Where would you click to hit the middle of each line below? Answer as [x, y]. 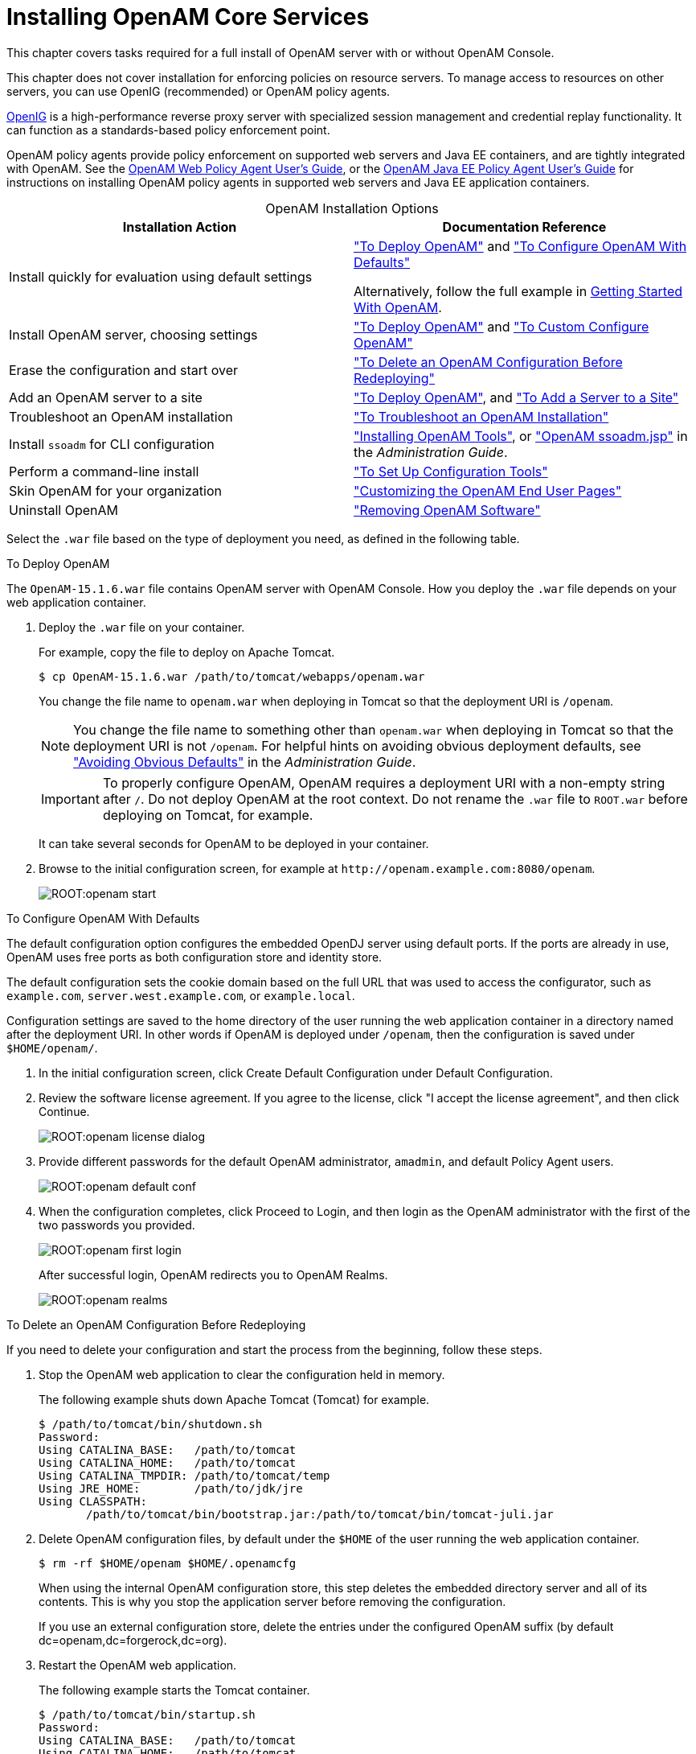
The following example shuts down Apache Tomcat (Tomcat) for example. [234, 1399]
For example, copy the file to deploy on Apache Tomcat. [187, 652]
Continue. [64, 1111]
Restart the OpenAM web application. [138, 1665]
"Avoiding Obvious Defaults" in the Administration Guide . [245, 762]
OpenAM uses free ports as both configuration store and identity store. [194, 957]
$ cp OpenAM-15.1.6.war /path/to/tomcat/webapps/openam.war [232, 676]
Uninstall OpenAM [63, 510]
